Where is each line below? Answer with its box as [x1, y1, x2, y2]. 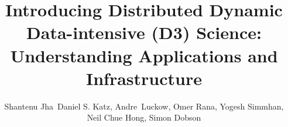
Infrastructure [86, 66, 202, 90]
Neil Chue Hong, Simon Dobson [87, 111, 201, 124]
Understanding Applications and [10, 43, 278, 67]
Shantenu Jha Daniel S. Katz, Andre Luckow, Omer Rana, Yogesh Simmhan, [4, 100, 284, 112]
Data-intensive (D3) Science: [26, 20, 262, 44]
